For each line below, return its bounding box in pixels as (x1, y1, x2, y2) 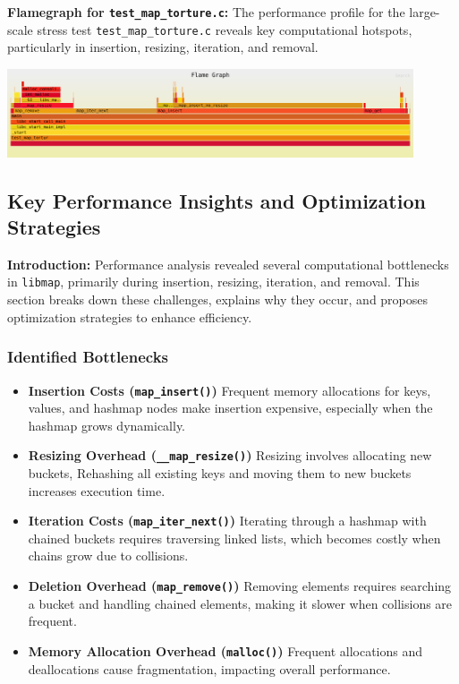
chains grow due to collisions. (28, 546, 189, 565)
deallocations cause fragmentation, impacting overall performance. (28, 659, 391, 678)
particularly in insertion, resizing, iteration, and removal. (7, 38, 319, 56)
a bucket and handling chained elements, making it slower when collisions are (28, 594, 453, 612)
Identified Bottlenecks (7, 346, 168, 368)
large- (409, 3, 440, 21)
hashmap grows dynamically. (28, 415, 186, 434)
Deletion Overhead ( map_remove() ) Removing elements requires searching (28, 577, 452, 595)
